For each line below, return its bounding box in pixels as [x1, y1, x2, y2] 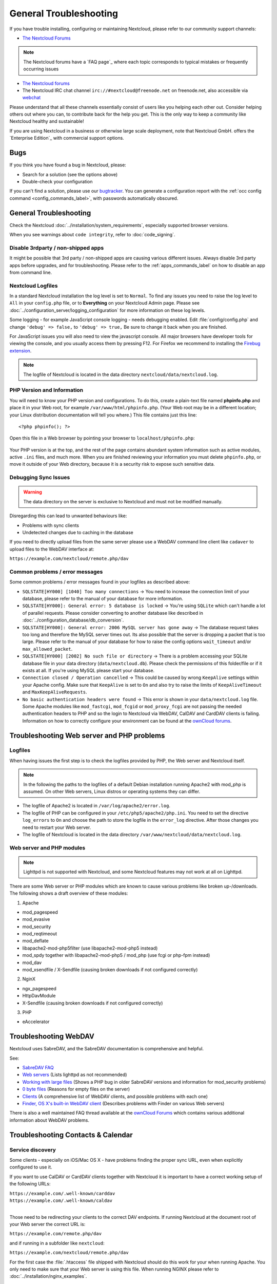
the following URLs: [9, 1181, 51, 1187]
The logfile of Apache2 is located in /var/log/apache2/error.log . [22, 803, 170, 809]
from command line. [9, 269, 52, 275]
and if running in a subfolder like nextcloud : [9, 1240, 105, 1246]
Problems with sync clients [22, 522, 80, 528]
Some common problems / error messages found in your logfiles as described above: [9, 579, 190, 585]
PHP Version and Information [9, 387, 84, 394]
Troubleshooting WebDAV [9, 1032, 95, 1041]
